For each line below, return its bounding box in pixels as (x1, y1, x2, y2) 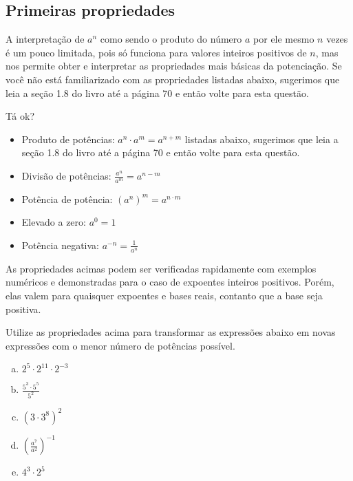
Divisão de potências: (21, 168, 111, 182)
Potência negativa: (21, 237, 99, 252)
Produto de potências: (21, 131, 115, 146)
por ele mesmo (253, 32, 314, 46)
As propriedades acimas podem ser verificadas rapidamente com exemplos (6, 261, 317, 275)
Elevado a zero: (21, 215, 86, 229)
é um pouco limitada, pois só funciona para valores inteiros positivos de (6, 45, 307, 59)
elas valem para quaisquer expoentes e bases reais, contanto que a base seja (6, 288, 323, 302)
